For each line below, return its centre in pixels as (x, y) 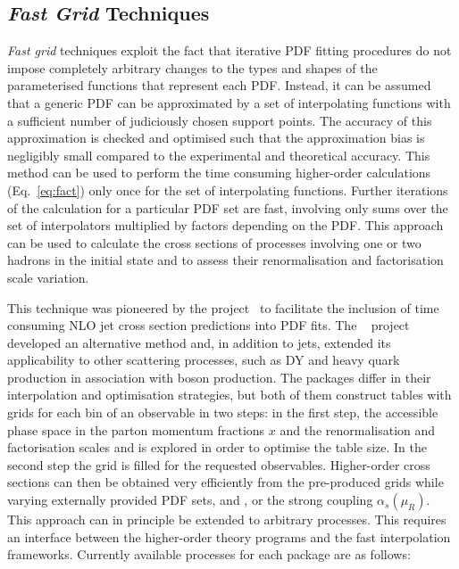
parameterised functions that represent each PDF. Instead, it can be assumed (219, 85)
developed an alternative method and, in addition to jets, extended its (199, 342)
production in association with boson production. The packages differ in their (219, 377)
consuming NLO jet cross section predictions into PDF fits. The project (209, 325)
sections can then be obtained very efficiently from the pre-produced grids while (225, 482)
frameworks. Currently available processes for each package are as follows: (209, 554)
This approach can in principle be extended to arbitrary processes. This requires (227, 520)
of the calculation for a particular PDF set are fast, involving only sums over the (228, 207)
